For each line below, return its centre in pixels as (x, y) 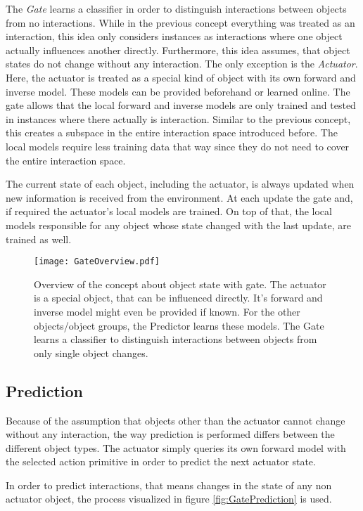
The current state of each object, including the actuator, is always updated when (180, 184)
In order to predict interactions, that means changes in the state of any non (169, 485)
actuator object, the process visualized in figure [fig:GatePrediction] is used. (169, 499)
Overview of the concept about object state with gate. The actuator (180, 284)
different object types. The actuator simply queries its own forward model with (176, 447)
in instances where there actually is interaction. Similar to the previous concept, (178, 118)
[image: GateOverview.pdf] (97, 262)
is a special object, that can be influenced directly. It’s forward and (178, 298)
